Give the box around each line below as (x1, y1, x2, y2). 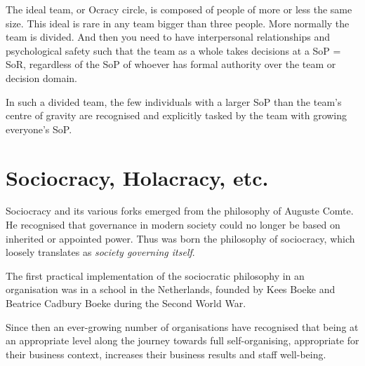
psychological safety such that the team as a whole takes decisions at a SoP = (6, 43, 341, 57)
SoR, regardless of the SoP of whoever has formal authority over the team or (6, 57, 336, 72)
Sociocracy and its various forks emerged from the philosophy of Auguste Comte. (6, 203, 354, 218)
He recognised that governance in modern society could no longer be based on (6, 217, 340, 232)
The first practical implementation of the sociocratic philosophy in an (6, 268, 305, 283)
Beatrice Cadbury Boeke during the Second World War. (6, 296, 246, 311)
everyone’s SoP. (6, 121, 72, 136)
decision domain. (6, 70, 77, 85)
